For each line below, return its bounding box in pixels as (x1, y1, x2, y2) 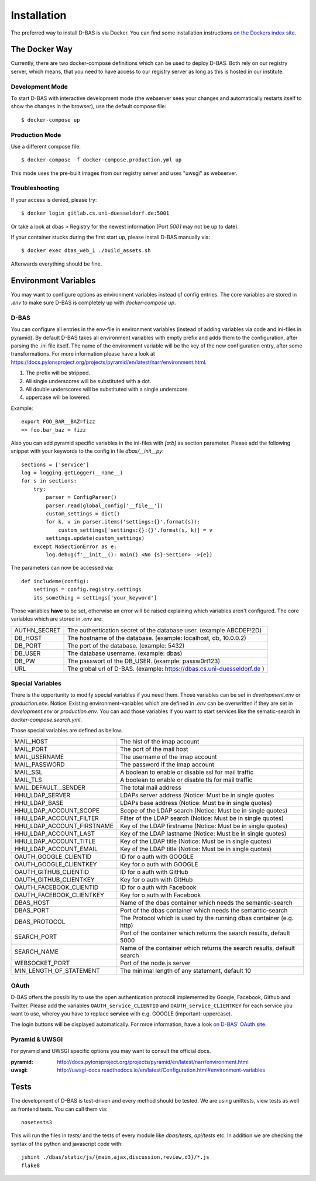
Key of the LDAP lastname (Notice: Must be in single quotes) (120, 829, 287, 838)
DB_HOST (14, 633, 42, 642)
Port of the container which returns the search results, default (120, 929, 291, 937)
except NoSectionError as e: (33, 543, 117, 550)
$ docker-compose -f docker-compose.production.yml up (21, 157, 182, 163)
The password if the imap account (120, 760, 215, 769)
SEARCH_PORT (14, 933, 57, 941)
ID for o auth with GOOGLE (120, 853, 194, 861)
